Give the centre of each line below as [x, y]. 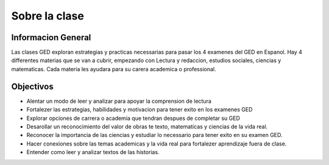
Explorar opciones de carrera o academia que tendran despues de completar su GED [133, 118]
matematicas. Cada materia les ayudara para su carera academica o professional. [114, 69]
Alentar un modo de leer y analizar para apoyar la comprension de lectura [119, 101]
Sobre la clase [48, 16]
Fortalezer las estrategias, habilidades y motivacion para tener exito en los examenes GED [140, 110]
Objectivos [33, 86]
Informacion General [51, 37]
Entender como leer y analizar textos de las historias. [93, 152]
